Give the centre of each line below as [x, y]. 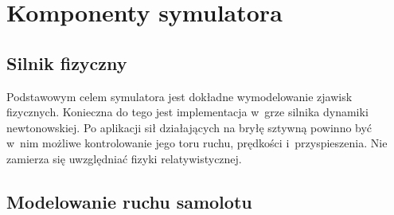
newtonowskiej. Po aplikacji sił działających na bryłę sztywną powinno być [189, 127]
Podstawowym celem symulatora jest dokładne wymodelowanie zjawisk [179, 96]
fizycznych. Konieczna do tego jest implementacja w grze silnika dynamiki [187, 112]
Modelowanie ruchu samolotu [129, 201]
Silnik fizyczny [67, 63]
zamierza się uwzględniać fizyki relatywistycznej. [124, 158]
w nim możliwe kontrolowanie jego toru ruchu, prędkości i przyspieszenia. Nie [197, 143]
